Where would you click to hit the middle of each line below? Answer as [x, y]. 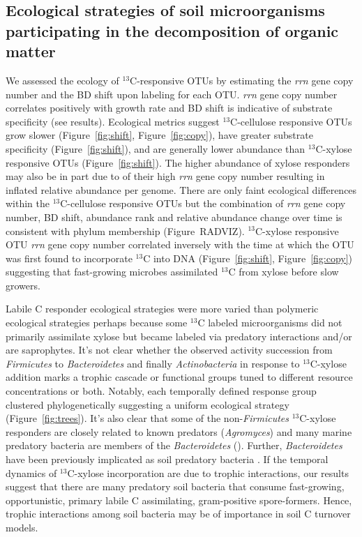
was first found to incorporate [69, 258]
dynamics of [31, 472]
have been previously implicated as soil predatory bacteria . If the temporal [167, 459]
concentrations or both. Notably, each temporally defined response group [161, 391]
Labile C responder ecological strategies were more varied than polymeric [162, 309]
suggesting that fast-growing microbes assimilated [112, 272]
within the [28, 203]
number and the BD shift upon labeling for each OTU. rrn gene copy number [172, 94]
